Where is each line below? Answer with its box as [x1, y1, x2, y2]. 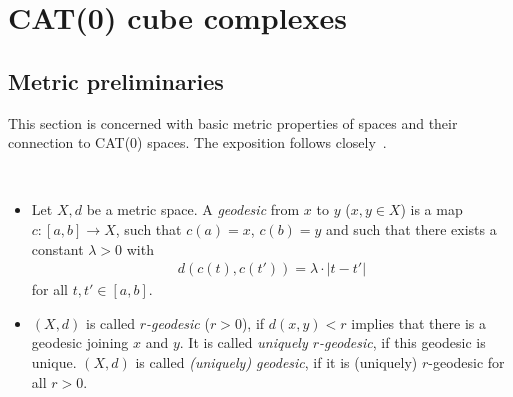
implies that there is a [351, 312, 486, 333]
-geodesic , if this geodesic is [319, 332, 486, 353]
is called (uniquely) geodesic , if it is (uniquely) [135, 351, 418, 372]
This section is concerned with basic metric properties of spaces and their [8, 112, 458, 133]
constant [31, 238, 84, 259]
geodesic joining [31, 332, 129, 353]
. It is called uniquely [179, 332, 308, 353]
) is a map [400, 199, 463, 220]
